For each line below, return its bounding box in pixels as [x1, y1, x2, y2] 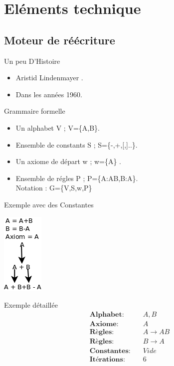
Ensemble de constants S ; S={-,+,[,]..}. [15, 139, 138, 150]
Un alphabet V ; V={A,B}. [15, 122, 100, 133]
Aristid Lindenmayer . [15, 72, 83, 83]
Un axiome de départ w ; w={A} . [15, 156, 121, 167]
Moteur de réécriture [4, 32, 115, 47]
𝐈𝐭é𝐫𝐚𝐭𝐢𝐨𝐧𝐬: [89, 356, 125, 363]
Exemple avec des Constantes [4, 199, 94, 209]
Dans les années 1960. [15, 89, 82, 99]
